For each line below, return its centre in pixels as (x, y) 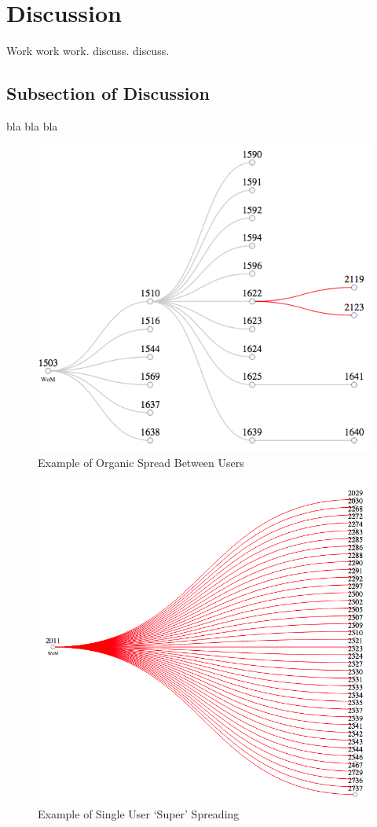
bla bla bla (32, 125)
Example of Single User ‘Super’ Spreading (139, 813)
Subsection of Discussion (108, 93)
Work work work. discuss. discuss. (88, 51)
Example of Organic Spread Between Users (141, 462)
